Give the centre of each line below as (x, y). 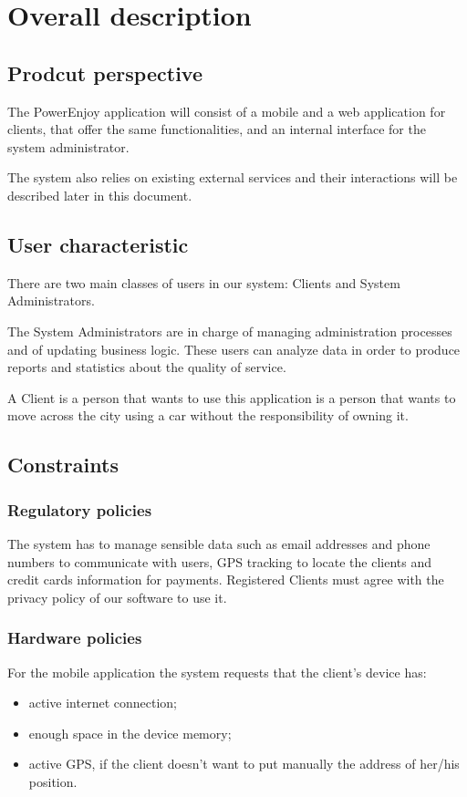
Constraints (63, 465)
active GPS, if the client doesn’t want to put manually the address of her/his (244, 764)
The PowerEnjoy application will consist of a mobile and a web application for (227, 111)
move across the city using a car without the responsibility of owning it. (208, 415)
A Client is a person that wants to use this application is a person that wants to (232, 397)
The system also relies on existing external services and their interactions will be (233, 177)
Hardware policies (75, 638)
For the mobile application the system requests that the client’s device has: (217, 672)
